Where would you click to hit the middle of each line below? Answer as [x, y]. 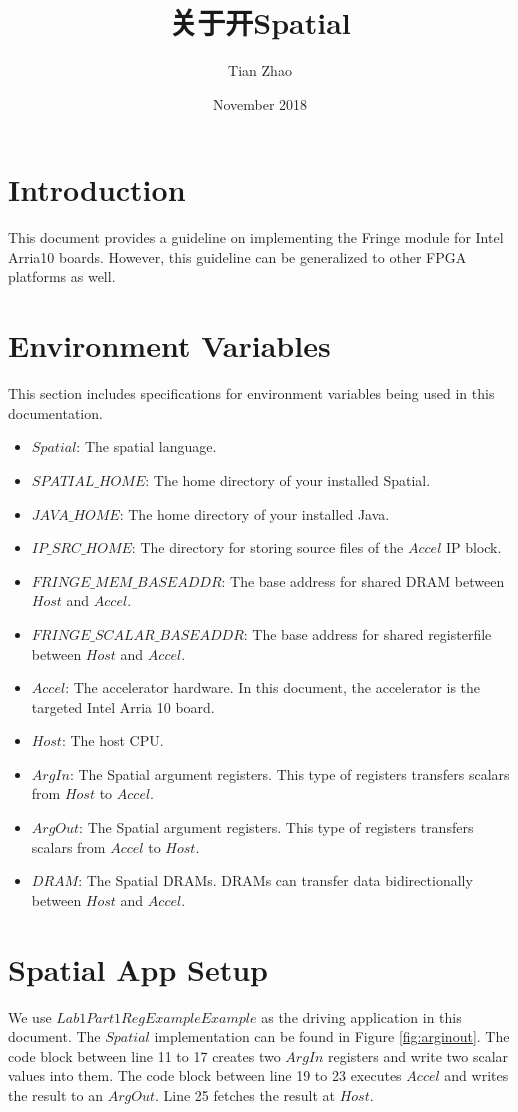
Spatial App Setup [138, 968]
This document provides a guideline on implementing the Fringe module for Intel [256, 237]
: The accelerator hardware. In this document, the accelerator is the [273, 687]
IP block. [473, 547]
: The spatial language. [146, 446]
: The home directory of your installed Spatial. [288, 479]
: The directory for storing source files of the [267, 547]
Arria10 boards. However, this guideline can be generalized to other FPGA [237, 256]
